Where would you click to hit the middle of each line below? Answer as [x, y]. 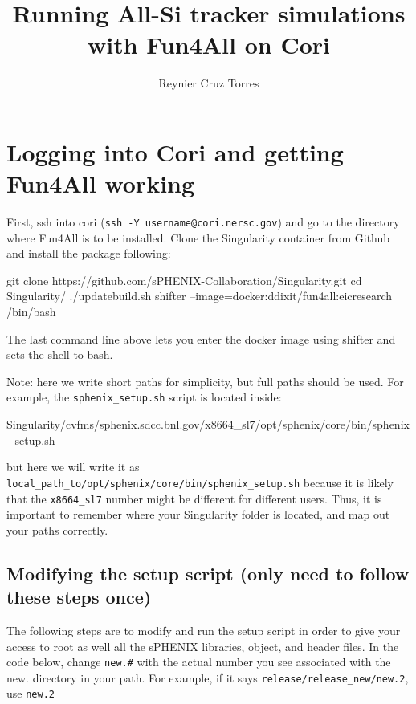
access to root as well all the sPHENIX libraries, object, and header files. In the [203, 646]
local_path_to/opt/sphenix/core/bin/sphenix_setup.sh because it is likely [200, 482]
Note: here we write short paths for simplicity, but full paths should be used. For [205, 381]
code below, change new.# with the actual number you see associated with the [199, 662]
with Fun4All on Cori [208, 45]
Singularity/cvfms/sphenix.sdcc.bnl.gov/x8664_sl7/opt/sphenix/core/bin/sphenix [208, 424]
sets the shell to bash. [60, 354]
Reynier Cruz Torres [209, 83]
